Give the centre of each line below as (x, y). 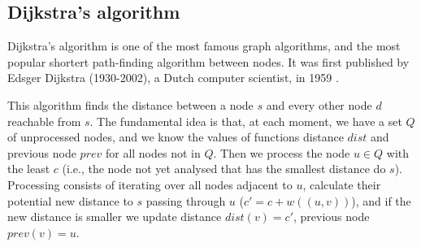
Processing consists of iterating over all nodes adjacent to (150, 184)
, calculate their (342, 184)
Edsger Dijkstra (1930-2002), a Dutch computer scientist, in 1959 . (173, 78)
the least (29, 169)
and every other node (319, 104)
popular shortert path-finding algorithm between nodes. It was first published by (208, 61)
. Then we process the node (282, 152)
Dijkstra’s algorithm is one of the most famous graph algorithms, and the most (204, 46)
